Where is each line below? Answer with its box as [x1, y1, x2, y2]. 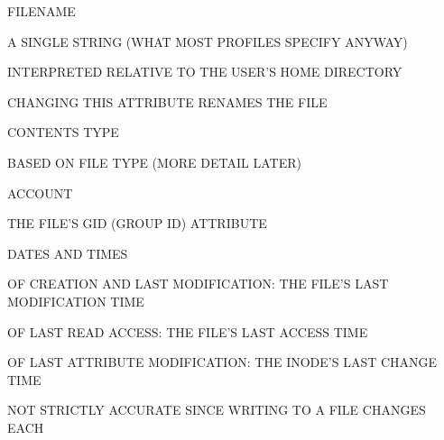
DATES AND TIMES [7, 243, 128, 262]
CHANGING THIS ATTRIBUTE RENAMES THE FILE [7, 92, 328, 111]
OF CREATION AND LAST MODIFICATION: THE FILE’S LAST [7, 274, 389, 293]
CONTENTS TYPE [7, 123, 119, 142]
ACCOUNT [7, 183, 73, 202]
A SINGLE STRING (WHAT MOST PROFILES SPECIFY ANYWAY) [7, 32, 408, 50]
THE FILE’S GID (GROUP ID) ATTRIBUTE [7, 214, 267, 233]
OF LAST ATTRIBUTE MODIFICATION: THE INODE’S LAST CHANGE [7, 353, 438, 371]
